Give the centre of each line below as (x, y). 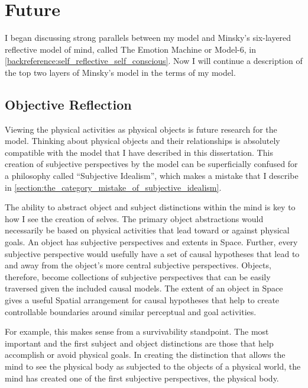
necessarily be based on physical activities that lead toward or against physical (147, 230)
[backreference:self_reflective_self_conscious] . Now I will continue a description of (154, 61)
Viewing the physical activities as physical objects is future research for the (141, 129)
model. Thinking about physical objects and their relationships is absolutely (142, 141)
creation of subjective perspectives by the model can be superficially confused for (151, 164)
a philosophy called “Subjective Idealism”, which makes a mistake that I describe (152, 176)
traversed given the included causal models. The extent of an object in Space (144, 288)
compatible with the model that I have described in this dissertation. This (139, 152)
